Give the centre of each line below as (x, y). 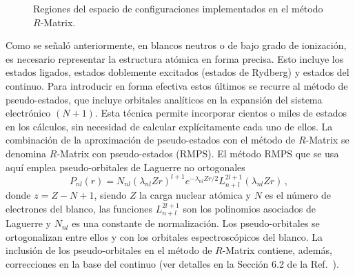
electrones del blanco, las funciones (79, 208)
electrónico (28, 113)
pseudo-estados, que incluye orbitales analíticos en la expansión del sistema (164, 99)
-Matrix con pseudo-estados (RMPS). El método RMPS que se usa (198, 153)
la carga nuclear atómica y (195, 195)
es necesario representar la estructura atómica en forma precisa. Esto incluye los (175, 58)
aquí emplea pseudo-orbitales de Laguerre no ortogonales (125, 167)
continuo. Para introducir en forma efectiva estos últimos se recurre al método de (177, 85)
